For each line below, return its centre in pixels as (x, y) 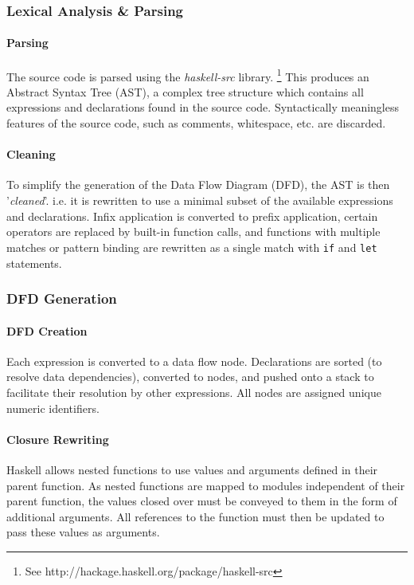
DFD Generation (62, 298)
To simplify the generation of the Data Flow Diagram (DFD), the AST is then (198, 185)
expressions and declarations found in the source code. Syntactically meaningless (203, 107)
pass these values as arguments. (83, 532)
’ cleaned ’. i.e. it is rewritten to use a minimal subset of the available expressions (200, 200)
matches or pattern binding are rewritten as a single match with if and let (192, 247)
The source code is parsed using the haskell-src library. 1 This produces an (188, 75)
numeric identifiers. (53, 408)
